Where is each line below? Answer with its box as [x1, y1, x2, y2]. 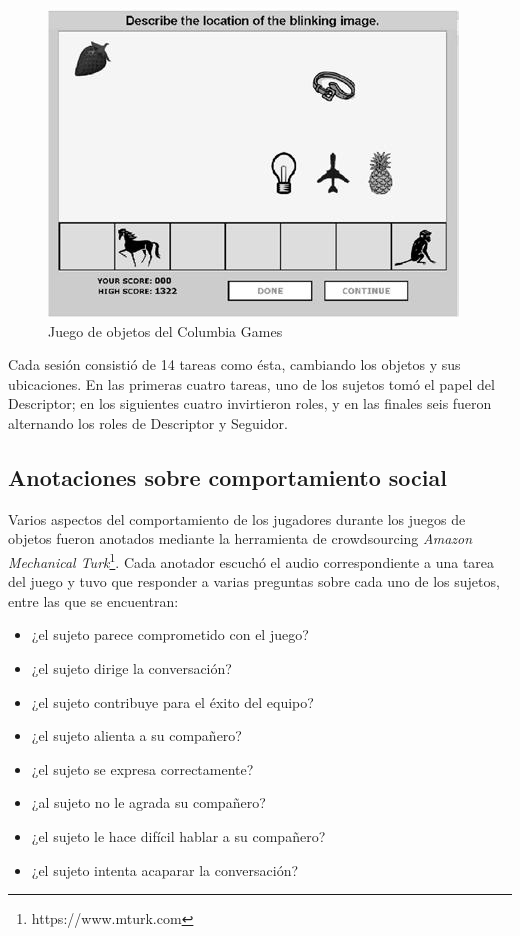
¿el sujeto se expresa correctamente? [31, 758, 254, 779]
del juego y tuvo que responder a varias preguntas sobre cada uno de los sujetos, [8, 571, 500, 592]
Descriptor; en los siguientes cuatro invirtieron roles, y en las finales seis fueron [8, 393, 492, 414]
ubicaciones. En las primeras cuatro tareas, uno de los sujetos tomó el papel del [8, 373, 495, 394]
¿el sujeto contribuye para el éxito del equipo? [31, 691, 314, 712]
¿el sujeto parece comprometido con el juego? [31, 624, 309, 645]
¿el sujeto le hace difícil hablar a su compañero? [31, 825, 326, 846]
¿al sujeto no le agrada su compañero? [31, 792, 266, 813]
